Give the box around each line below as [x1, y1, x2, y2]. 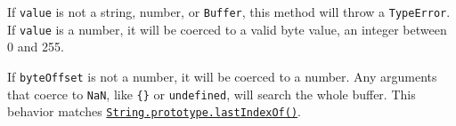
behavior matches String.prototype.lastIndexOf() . [7, 102, 301, 121]
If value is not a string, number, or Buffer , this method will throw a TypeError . [7, 3, 451, 20]
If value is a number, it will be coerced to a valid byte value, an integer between [7, 20, 447, 38]
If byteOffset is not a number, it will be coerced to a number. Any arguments [7, 67, 437, 85]
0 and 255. [7, 37, 64, 56]
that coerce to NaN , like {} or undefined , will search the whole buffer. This [7, 84, 416, 103]
